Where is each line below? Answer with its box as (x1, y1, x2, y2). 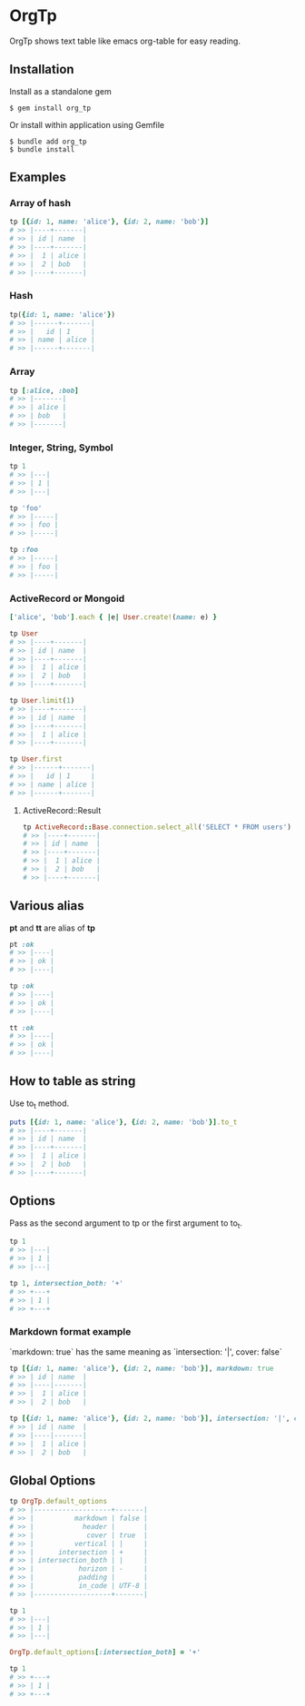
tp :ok (9, 981, 34, 991)
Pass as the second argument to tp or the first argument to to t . (9, 1218, 243, 1230)
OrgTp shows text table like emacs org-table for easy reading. (9, 35, 241, 46)
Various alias (9, 898, 84, 913)
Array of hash (9, 197, 71, 210)
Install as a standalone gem (9, 85, 112, 96)
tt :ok (9, 1023, 34, 1032)
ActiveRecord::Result (22, 804, 102, 815)
